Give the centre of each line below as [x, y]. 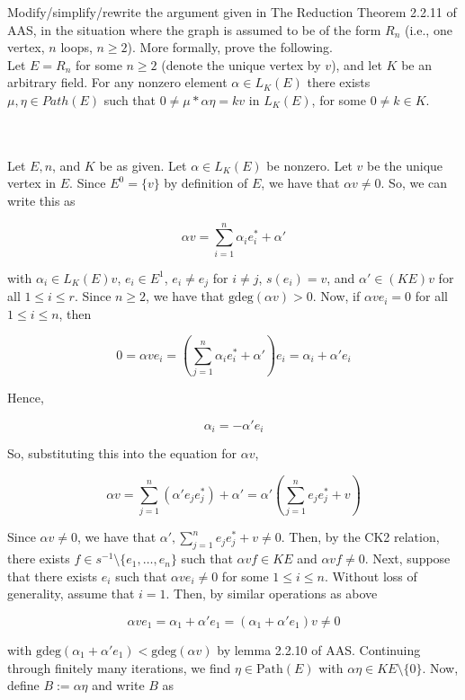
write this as [41, 200]
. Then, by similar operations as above [272, 594]
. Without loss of [371, 576]
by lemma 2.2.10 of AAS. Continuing [319, 649]
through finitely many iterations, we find [119, 667]
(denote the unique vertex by [241, 64]
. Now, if [336, 296]
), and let [357, 64]
